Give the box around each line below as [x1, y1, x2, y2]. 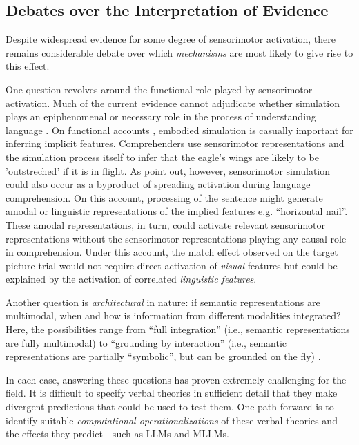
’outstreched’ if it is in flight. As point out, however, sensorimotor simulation [6, 163, 331, 178]
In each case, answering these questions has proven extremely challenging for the [6, 372, 347, 386]
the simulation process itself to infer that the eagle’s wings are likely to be [6, 149, 319, 164]
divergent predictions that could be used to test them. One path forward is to [6, 399, 334, 414]
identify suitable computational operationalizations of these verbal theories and [6, 413, 338, 427]
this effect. [6, 59, 50, 73]
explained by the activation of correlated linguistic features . [6, 272, 257, 286]
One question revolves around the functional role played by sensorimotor [6, 82, 313, 96]
